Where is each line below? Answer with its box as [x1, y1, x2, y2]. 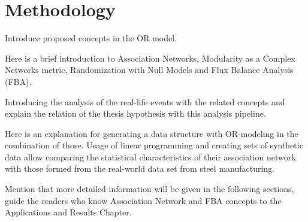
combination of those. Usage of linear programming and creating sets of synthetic [5, 139, 303, 151]
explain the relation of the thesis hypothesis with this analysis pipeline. [5, 107, 266, 120]
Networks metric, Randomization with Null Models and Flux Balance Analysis [5, 63, 294, 76]
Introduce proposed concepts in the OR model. [5, 32, 177, 44]
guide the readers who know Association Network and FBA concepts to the [5, 194, 282, 206]
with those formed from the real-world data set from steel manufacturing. [5, 162, 275, 175]
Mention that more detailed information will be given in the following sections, [5, 183, 294, 195]
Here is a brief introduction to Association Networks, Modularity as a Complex [5, 51, 295, 64]
